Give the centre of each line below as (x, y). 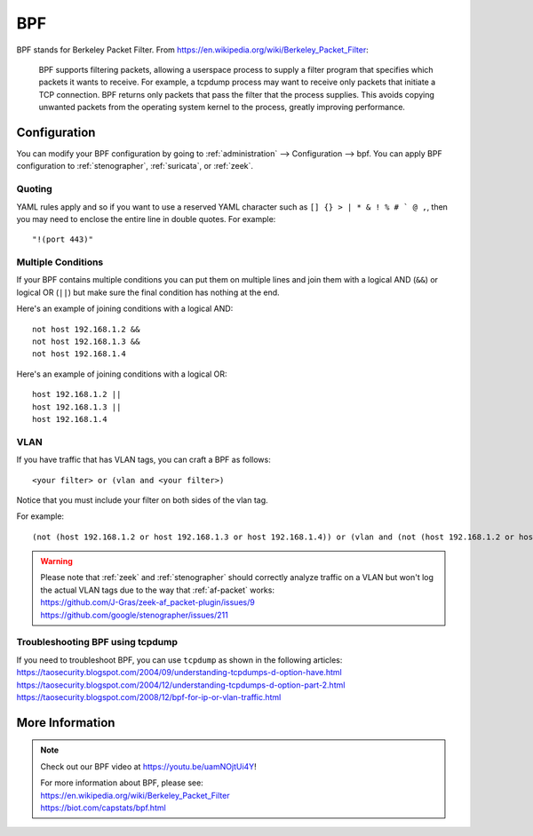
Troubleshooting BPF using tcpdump (97, 642)
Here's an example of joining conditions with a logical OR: (122, 374)
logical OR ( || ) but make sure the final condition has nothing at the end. (148, 292)
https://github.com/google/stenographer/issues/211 (134, 615)
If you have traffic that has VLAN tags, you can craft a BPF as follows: (143, 460)
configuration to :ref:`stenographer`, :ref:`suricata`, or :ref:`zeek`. (135, 166)
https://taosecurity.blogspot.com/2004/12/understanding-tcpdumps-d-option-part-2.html (181, 685)
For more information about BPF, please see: (122, 783)
